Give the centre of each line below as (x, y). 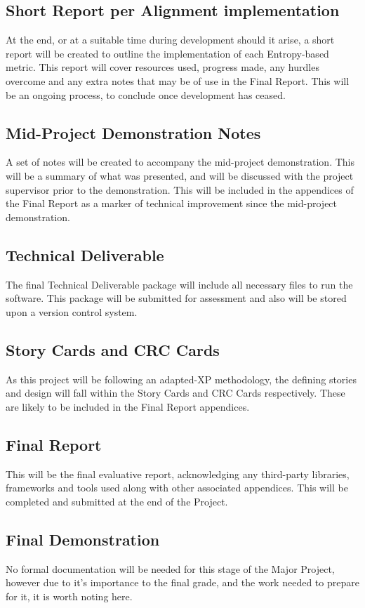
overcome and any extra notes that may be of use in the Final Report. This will (178, 80)
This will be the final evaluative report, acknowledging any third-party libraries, (178, 474)
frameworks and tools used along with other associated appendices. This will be (177, 488)
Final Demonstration (83, 539)
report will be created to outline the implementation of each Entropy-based (167, 53)
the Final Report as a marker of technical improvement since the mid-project (172, 203)
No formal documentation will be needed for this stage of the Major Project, (170, 568)
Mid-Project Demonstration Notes (133, 132)
